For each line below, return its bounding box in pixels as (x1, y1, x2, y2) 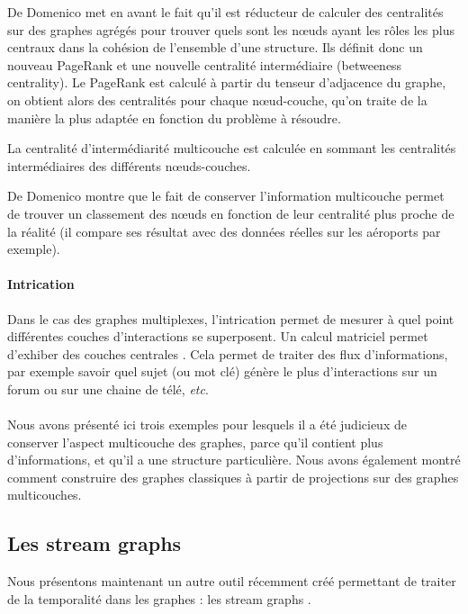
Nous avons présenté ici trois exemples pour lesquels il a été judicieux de (7, 415, 407, 434)
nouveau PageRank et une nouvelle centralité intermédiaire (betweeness (7, 55, 402, 74)
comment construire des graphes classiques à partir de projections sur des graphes (7, 467, 459, 486)
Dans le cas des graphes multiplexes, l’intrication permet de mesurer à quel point (7, 309, 454, 328)
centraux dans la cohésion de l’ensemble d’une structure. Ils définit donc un (7, 38, 423, 57)
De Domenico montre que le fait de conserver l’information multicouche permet (7, 186, 445, 205)
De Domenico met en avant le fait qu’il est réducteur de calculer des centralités (7, 3, 444, 21)
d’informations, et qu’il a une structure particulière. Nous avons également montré (7, 450, 461, 469)
